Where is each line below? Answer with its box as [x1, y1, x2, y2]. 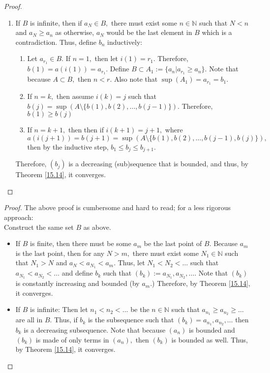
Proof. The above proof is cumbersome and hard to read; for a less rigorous [4, 202, 231, 213]
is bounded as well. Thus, [171, 334, 248, 344]
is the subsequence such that [88, 314, 174, 325]
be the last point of [144, 238, 202, 249]
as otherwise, [55, 27, 94, 37]
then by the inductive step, [27, 141, 109, 152]
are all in [15, 314, 43, 325]
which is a [202, 27, 232, 37]
